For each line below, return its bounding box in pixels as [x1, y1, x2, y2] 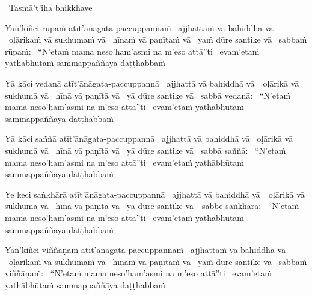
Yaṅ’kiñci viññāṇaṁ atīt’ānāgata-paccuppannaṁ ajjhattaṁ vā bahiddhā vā [5, 243, 286, 256]
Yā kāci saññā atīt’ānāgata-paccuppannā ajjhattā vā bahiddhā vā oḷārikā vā [5, 132, 293, 145]
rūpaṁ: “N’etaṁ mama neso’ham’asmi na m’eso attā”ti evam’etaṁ [5, 44, 260, 57]
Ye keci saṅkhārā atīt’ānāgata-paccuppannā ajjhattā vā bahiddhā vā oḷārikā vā [5, 187, 305, 200]
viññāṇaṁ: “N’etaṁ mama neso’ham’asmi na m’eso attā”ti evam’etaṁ [5, 267, 272, 279]
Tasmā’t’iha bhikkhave [8, 1, 93, 13]
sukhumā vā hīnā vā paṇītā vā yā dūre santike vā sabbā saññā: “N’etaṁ [5, 144, 286, 156]
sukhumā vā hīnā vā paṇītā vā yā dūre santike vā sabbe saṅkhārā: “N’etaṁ [5, 199, 299, 212]
